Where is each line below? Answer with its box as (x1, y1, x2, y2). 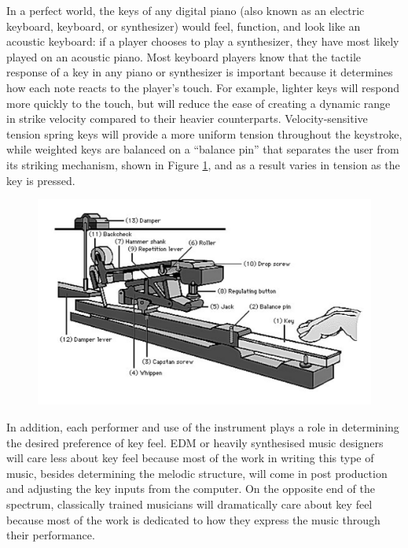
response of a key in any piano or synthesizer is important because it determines (6, 64, 393, 80)
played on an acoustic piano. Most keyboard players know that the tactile (6, 48, 362, 65)
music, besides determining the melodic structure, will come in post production (6, 465, 388, 481)
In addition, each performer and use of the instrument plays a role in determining (6, 418, 399, 435)
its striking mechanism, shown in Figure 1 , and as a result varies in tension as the (6, 156, 400, 172)
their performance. (6, 527, 95, 543)
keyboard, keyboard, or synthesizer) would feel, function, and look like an (6, 17, 361, 34)
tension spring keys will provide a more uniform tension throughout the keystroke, (6, 125, 402, 142)
